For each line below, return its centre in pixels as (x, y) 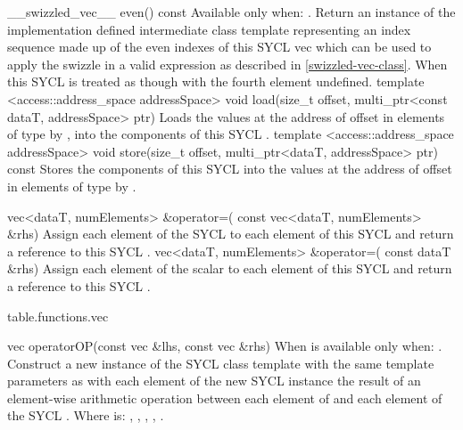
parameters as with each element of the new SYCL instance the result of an (214, 381)
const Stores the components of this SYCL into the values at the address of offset (230, 169)
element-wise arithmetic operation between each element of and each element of (225, 398)
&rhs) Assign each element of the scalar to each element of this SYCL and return (230, 268)
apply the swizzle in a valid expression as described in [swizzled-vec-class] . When (227, 64)
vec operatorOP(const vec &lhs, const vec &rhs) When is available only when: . (225, 346)
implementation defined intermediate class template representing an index (209, 29)
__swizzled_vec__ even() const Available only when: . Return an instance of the (231, 12)
